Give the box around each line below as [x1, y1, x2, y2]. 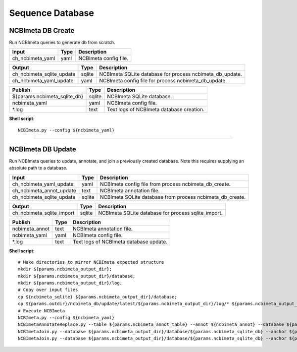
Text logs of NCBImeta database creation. [107, 106, 205, 113]
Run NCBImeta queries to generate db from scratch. [9, 40, 116, 46]
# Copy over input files [18, 287, 78, 293]
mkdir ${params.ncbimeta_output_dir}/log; [18, 280, 123, 286]
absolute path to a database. [9, 165, 68, 171]
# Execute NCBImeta [18, 308, 65, 313]
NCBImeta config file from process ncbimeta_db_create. [99, 180, 231, 187]
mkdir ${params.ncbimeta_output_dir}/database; [18, 273, 136, 279]
